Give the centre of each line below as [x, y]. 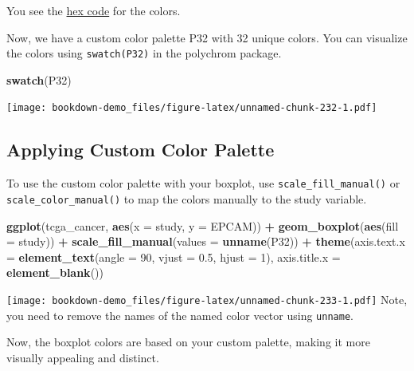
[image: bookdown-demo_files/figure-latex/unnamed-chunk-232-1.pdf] [192, 108]
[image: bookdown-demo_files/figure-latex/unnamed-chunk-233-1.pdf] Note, [207, 299]
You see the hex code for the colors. [94, 10]
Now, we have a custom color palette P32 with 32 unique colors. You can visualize [207, 37]
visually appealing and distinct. [83, 357]
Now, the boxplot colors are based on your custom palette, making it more [188, 342]
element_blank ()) [55, 272]
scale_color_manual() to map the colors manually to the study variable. [187, 198]
